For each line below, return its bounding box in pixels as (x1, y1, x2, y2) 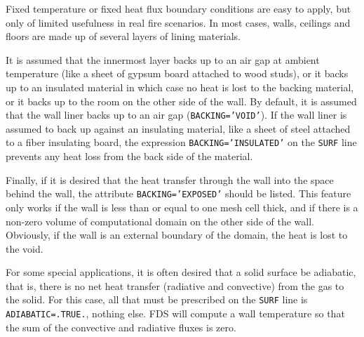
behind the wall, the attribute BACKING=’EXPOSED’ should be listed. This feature (6, 186, 351, 201)
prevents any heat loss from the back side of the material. (6, 149, 253, 164)
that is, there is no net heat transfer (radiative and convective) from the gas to (6, 278, 344, 293)
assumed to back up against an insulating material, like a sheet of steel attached (6, 121, 351, 136)
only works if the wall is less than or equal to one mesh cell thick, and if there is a (6, 199, 358, 214)
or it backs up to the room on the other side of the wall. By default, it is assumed (6, 93, 357, 108)
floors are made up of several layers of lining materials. (6, 29, 241, 44)
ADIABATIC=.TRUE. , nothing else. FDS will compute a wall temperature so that (6, 306, 345, 321)
